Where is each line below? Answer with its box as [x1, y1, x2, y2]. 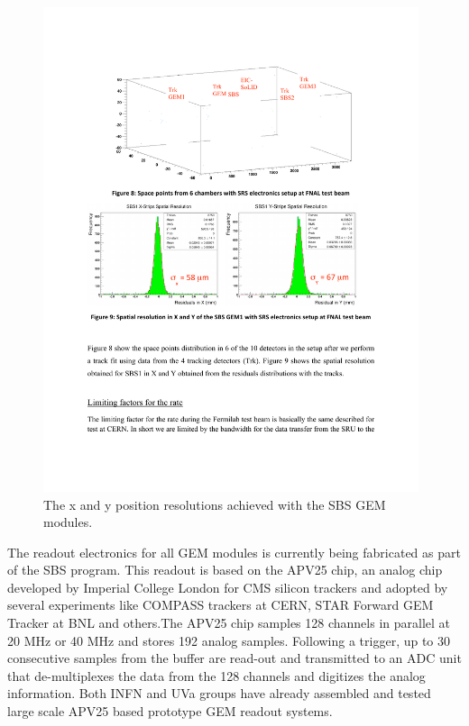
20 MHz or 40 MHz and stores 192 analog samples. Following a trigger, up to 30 [7, 631, 451, 649]
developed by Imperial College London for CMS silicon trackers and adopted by [7, 577, 448, 596]
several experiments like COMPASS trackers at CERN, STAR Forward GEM [7, 595, 434, 614]
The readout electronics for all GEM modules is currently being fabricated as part [7, 542, 461, 561]
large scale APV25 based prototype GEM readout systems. [7, 702, 333, 721]
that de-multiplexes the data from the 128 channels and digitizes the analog [7, 666, 426, 685]
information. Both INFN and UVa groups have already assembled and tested [7, 684, 431, 703]
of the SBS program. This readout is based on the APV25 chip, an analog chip [7, 560, 443, 579]
